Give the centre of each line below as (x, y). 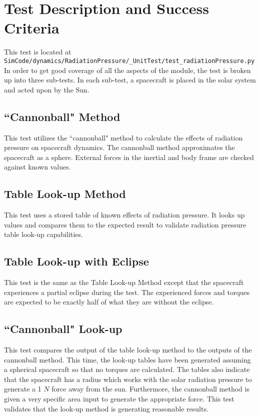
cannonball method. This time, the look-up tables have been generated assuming (127, 359)
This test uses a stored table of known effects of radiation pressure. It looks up (124, 215)
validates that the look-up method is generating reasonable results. (106, 408)
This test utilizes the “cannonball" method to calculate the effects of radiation (123, 137)
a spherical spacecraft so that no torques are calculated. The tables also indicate (127, 369)
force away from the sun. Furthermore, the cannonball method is (150, 389)
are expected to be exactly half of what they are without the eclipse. (109, 302)
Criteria (32, 28)
